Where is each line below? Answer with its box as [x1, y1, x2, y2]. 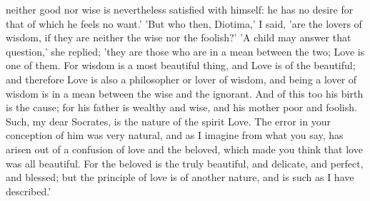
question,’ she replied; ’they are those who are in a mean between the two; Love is [6, 43, 365, 58]
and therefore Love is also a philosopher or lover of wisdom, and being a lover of [6, 71, 357, 86]
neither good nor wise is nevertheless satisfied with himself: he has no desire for [6, 2, 354, 16]
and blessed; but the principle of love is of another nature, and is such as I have [6, 170, 354, 185]
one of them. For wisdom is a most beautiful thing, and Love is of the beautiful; [6, 58, 356, 73]
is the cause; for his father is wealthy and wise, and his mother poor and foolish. [6, 100, 357, 115]
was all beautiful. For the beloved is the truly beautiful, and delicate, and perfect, [6, 155, 364, 170]
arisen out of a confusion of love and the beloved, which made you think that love [6, 141, 363, 156]
